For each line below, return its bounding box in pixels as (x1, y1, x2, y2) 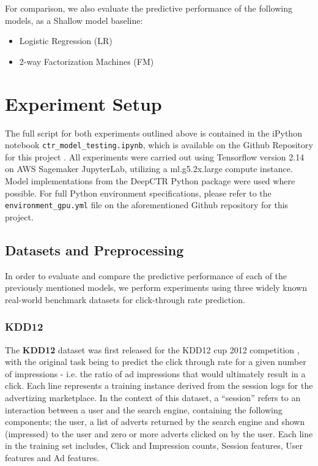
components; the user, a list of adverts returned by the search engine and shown (5, 415, 305, 428)
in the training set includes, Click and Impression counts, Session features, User (5, 439, 303, 452)
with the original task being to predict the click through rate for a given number (5, 355, 306, 368)
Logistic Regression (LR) (19, 34, 113, 47)
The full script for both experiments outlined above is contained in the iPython (5, 126, 302, 139)
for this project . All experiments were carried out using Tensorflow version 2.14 (5, 150, 305, 163)
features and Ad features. (5, 451, 100, 464)
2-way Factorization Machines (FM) (19, 54, 154, 67)
